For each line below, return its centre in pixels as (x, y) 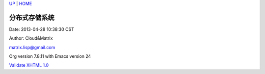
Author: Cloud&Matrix (31, 38)
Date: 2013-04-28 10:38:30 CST (42, 29)
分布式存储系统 (32, 17)
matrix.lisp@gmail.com (32, 47)
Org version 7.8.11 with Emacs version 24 (50, 56)
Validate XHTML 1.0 (29, 65)
